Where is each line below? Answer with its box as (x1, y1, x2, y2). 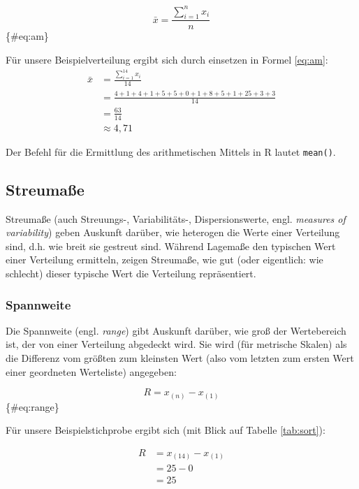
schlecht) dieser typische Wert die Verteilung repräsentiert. (6, 266, 256, 281)
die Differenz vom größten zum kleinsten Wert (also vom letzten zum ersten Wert (6, 351, 354, 365)
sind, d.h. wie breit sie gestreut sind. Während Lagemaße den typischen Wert (6, 238, 336, 253)
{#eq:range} (6, 399, 59, 414)
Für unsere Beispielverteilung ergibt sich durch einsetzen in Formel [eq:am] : (6, 52, 328, 66)
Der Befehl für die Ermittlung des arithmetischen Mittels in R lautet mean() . (6, 144, 336, 159)
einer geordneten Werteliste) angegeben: (6, 364, 177, 379)
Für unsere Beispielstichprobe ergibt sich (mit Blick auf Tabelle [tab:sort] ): (6, 423, 325, 437)
